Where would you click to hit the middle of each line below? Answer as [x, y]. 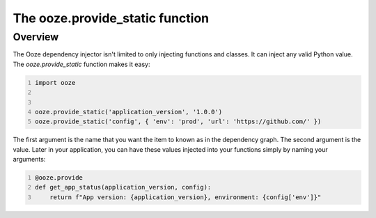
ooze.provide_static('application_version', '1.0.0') [129, 112]
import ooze [55, 83]
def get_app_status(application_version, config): [123, 187]
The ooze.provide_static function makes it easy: [81, 64]
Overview [36, 37]
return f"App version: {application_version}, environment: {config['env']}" [186, 197]
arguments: [29, 159]
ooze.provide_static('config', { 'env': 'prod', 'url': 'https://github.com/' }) [178, 122]
